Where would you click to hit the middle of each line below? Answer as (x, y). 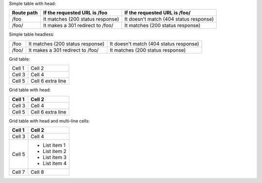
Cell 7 (18, 172)
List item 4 (55, 163)
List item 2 (55, 151)
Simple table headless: (32, 34)
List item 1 (54, 145)
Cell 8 (37, 172)
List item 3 (55, 157)
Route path (25, 13)
